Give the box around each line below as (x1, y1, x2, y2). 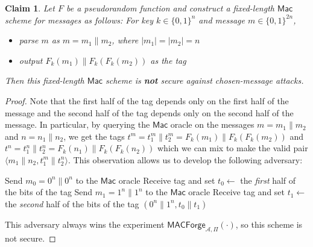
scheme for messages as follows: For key (5, 13, 154, 26)
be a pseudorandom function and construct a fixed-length (66, 2, 274, 14)
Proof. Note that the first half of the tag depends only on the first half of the (5, 94, 289, 107)
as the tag (150, 54, 186, 66)
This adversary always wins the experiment (5, 217, 165, 230)
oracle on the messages (170, 118, 255, 131)
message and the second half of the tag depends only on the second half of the (5, 106, 294, 119)
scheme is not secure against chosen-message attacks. (105, 74, 304, 87)
